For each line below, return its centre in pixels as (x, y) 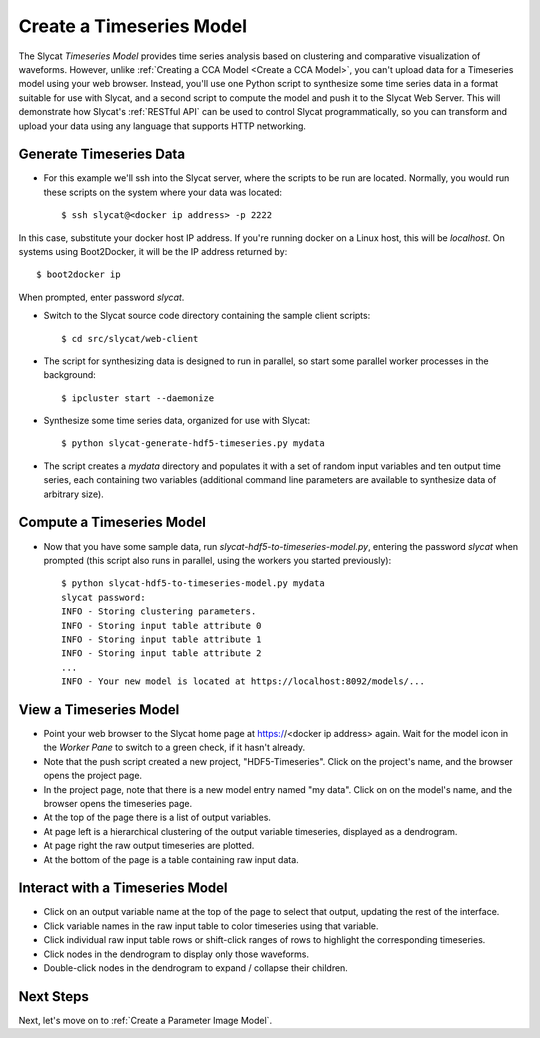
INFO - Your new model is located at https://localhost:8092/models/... (243, 681)
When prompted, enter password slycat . (101, 297)
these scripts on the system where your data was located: (163, 192)
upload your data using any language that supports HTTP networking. (162, 126)
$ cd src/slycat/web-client (130, 338)
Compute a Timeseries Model (112, 522)
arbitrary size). (73, 494)
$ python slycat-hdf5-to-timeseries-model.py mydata (193, 583)
